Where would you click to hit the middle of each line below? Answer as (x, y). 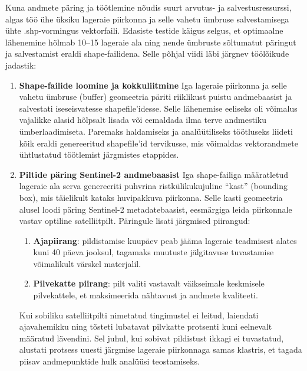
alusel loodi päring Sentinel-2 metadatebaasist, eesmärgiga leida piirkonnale (156, 209)
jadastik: (21, 65)
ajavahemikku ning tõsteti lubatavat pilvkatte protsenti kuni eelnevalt (146, 326)
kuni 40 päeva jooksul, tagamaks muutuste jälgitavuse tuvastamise (153, 252)
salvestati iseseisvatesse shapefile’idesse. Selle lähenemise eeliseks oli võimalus (158, 108)
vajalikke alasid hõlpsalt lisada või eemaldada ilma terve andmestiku (143, 120)
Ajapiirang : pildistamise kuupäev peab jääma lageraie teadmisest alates (165, 240)
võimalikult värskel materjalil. (87, 263)
